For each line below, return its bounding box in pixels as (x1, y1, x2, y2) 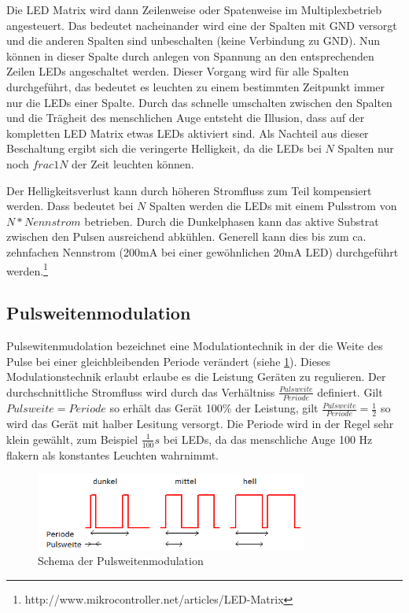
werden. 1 (6, 260, 48, 279)
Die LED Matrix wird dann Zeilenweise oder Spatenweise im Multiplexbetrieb (6, 2, 382, 17)
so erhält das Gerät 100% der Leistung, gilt (109, 400, 319, 416)
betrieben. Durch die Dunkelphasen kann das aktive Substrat (84, 212, 379, 229)
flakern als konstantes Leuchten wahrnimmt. (6, 446, 219, 463)
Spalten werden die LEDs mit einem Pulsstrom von (149, 198, 397, 214)
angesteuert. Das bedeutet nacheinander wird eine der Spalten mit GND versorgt (6, 17, 397, 33)
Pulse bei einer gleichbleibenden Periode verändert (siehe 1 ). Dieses (6, 353, 331, 369)
